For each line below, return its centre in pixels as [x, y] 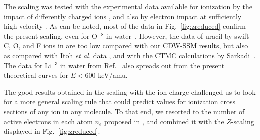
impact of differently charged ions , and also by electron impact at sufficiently [123, 16]
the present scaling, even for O [51, 36]
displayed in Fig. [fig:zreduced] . [52, 131]
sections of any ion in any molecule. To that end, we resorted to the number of [124, 111]
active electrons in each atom [48, 121]
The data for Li [28, 65]
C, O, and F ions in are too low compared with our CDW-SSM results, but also [126, 46]
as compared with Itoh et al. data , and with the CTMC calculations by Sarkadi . [130, 55]
